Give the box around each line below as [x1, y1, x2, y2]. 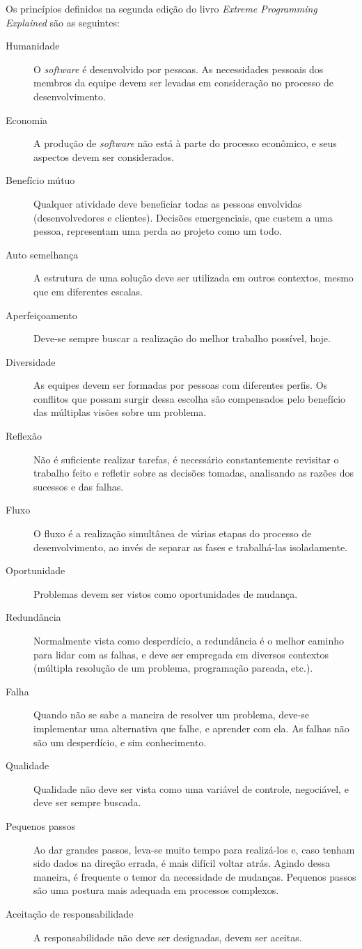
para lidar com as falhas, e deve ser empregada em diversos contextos [33, 647, 329, 661]
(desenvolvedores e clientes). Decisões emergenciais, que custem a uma [33, 210, 333, 224]
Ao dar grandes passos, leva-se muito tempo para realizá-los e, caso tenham [33, 842, 355, 856]
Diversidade [6, 354, 56, 369]
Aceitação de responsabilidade [6, 906, 134, 920]
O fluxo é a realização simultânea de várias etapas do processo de [33, 526, 312, 541]
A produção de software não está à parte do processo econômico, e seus [33, 136, 337, 151]
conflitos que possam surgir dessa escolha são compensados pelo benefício [33, 391, 346, 406]
